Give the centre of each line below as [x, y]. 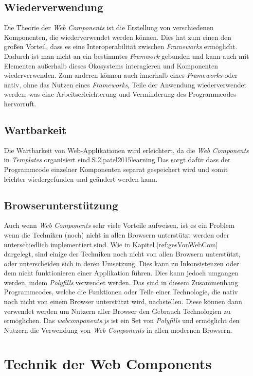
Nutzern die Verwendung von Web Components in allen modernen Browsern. [118, 330]
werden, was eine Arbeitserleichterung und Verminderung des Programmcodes [120, 94]
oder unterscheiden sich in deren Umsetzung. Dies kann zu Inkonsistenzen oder [122, 263]
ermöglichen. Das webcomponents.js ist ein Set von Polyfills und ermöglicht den [122, 320]
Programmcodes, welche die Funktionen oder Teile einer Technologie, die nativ [121, 292]
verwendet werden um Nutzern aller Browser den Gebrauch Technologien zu [117, 311]
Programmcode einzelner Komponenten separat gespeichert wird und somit [116, 169]
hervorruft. [20, 103]
